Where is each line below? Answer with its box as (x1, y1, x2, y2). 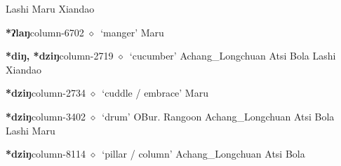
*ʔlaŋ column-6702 (6, 25, 84, 39)
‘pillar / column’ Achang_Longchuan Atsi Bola (102, 146, 305, 161)
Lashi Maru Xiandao (6, 1, 95, 15)
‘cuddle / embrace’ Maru (102, 85, 208, 100)
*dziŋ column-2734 (6, 85, 86, 100)
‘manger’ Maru (100, 25, 164, 39)
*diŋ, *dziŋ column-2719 (6, 48, 114, 63)
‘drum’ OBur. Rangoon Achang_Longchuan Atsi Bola (102, 109, 335, 123)
